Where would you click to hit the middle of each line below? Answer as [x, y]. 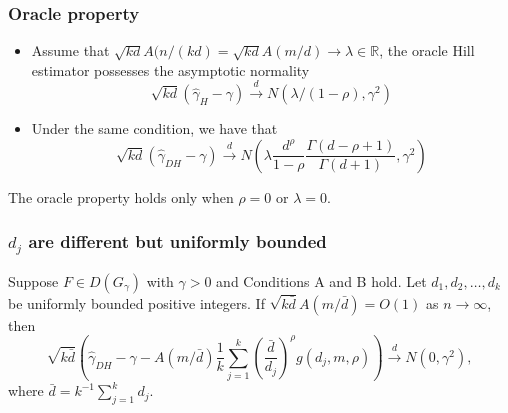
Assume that [70, 50]
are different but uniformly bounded [177, 241]
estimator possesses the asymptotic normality [170, 69]
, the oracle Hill [427, 50]
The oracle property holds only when [121, 196]
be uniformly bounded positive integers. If [136, 302]
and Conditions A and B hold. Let [321, 280]
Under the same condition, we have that [154, 128]
